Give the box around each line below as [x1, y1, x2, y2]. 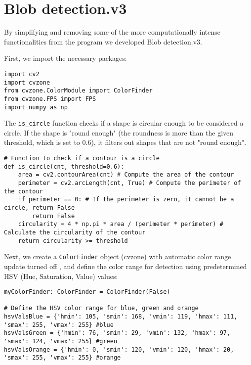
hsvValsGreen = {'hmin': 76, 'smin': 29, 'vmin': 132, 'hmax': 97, [4, 329, 231, 337]
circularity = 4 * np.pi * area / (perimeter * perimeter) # [18, 221, 223, 228]
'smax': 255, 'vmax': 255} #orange [4, 354, 121, 362]
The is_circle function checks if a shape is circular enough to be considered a [4, 118, 244, 128]
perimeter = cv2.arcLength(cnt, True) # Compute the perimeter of [18, 180, 241, 186]
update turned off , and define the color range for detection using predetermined [4, 261, 247, 271]
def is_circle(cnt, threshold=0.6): [4, 163, 125, 170]
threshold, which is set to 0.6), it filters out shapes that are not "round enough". [4, 137, 247, 147]
